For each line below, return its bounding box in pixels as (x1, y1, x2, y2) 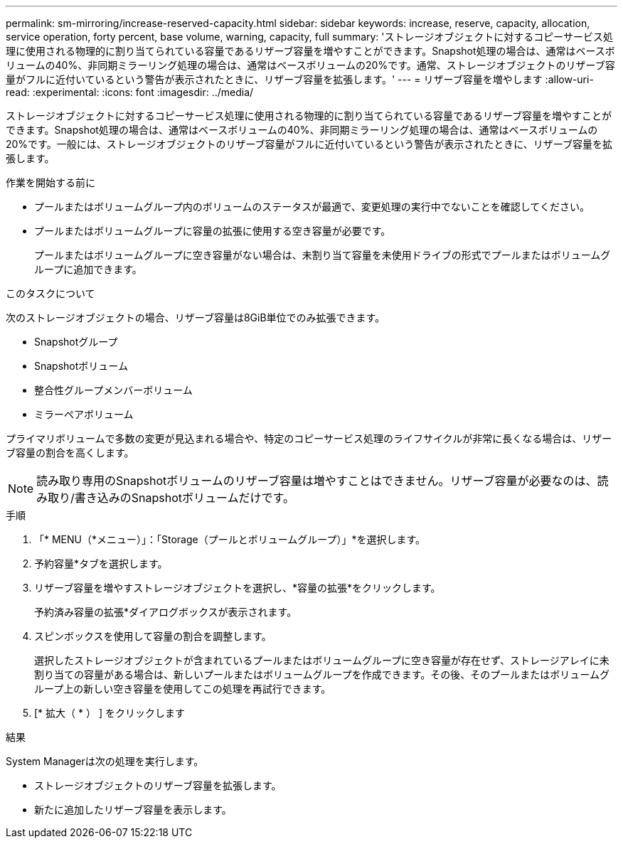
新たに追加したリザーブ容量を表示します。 (34, 803, 232, 816)
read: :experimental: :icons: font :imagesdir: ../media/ (6, 86, 254, 98)
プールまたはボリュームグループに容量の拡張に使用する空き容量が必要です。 (34, 225, 391, 237)
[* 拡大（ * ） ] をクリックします (34, 707, 185, 719)
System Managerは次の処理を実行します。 (6, 755, 204, 767)
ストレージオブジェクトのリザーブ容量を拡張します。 (34, 779, 282, 791)
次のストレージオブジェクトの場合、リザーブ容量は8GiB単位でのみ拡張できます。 (6, 311, 385, 324)
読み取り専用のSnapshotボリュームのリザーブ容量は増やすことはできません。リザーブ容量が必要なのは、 (36, 474, 597, 488)
